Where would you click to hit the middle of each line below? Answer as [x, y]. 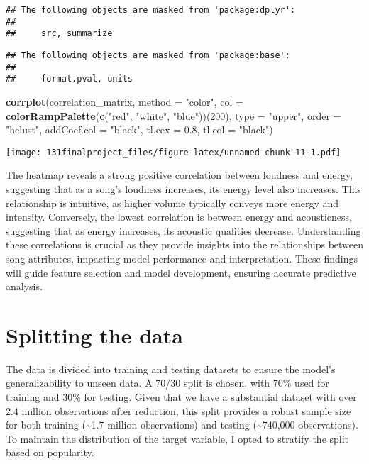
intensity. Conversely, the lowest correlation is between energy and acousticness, [179, 217]
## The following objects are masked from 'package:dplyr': [151, 10]
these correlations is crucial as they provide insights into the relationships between [185, 244]
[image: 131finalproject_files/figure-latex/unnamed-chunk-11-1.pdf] [174, 152]
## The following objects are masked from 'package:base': [148, 55]
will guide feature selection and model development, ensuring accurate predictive [181, 272]
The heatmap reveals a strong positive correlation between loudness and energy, [180, 175]
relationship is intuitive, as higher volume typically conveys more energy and [172, 203]
